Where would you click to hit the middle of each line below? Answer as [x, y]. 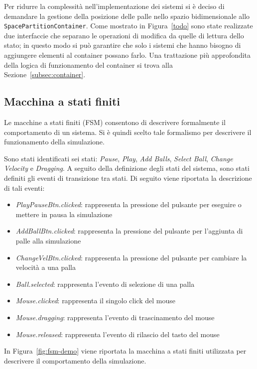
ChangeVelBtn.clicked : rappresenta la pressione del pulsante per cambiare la [131, 257]
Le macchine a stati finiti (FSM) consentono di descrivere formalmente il [115, 122]
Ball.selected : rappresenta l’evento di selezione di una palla [105, 284]
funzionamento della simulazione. [54, 142]
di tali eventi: [24, 187]
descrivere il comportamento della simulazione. [75, 360]
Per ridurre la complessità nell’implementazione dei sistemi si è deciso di [114, 6]
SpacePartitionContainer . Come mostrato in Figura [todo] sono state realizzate [128, 26]
